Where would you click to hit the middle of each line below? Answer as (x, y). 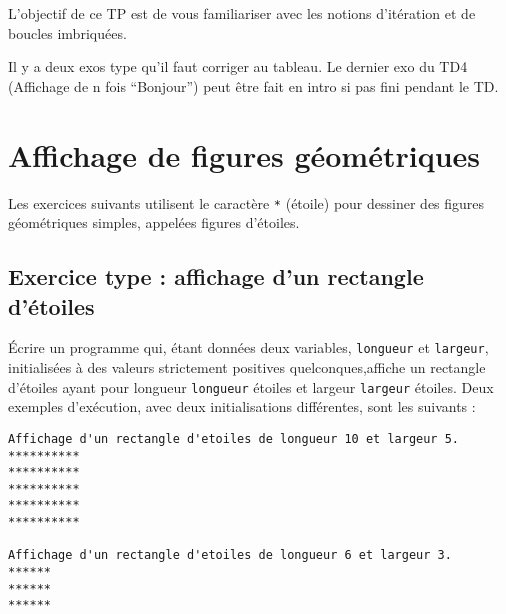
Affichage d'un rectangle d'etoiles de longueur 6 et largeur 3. (230, 555)
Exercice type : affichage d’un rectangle (216, 276)
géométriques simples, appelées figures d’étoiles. (154, 222)
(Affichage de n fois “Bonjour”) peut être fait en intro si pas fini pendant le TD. (253, 85)
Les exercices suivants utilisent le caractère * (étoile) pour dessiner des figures (246, 202)
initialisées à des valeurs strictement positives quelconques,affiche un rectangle (247, 367)
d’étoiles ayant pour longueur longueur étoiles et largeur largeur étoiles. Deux (251, 386)
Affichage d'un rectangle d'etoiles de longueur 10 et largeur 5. (234, 438)
